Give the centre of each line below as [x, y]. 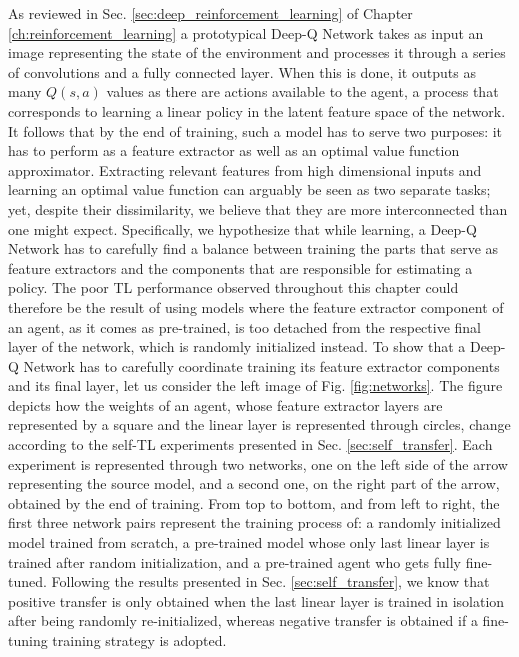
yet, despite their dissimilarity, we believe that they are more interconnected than [258, 208]
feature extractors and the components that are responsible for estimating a [240, 267]
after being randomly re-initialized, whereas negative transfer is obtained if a [243, 620]
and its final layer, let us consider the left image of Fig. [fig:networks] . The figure [255, 385]
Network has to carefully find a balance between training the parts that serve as [253, 248]
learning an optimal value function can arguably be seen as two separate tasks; [249, 189]
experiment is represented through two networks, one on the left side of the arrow [258, 463]
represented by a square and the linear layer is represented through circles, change [259, 424]
